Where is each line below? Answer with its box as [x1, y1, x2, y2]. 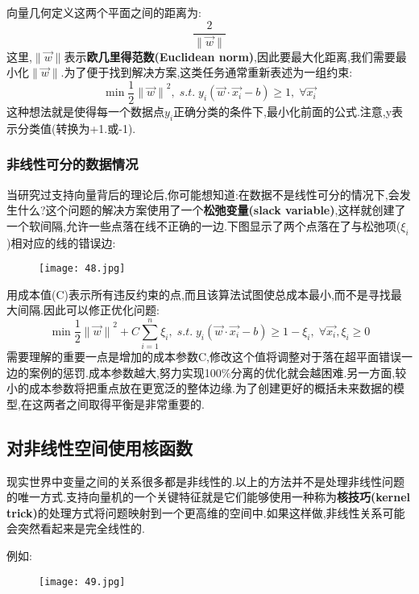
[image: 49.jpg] [39, 575, 126, 588]
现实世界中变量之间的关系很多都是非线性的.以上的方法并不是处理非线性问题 [6, 472, 404, 489]
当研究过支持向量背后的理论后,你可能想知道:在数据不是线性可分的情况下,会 [6, 185, 400, 202]
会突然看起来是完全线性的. [6, 520, 145, 537]
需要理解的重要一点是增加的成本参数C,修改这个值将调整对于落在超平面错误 [6, 348, 401, 365]
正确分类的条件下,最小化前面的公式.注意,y [173, 102, 392, 119]
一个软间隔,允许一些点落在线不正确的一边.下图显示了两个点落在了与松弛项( [6, 217, 401, 234]
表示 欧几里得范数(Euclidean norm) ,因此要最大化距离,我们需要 [64, 48, 396, 64]
